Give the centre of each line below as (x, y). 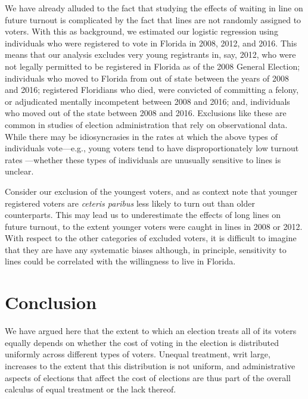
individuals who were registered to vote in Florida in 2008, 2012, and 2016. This (151, 43)
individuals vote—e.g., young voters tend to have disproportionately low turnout (152, 148)
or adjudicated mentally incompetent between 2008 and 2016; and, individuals (147, 101)
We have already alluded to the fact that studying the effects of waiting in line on (154, 8)
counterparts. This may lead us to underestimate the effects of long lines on (143, 215)
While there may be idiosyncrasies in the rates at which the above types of (141, 136)
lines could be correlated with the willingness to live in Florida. (120, 261)
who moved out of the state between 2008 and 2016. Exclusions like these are (146, 113)
